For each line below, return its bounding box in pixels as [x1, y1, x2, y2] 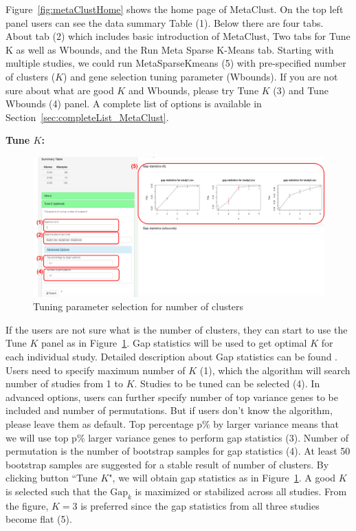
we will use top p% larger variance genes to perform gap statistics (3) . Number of [5, 430, 349, 444]
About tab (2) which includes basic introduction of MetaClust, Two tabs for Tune [5, 29, 351, 43]
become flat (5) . [5, 512, 72, 526]
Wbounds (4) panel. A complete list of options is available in [5, 96, 262, 111]
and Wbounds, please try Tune [128, 83, 259, 97]
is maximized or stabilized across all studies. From [135, 484, 347, 498]
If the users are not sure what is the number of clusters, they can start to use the [5, 322, 348, 336]
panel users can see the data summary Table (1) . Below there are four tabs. [5, 15, 324, 30]
